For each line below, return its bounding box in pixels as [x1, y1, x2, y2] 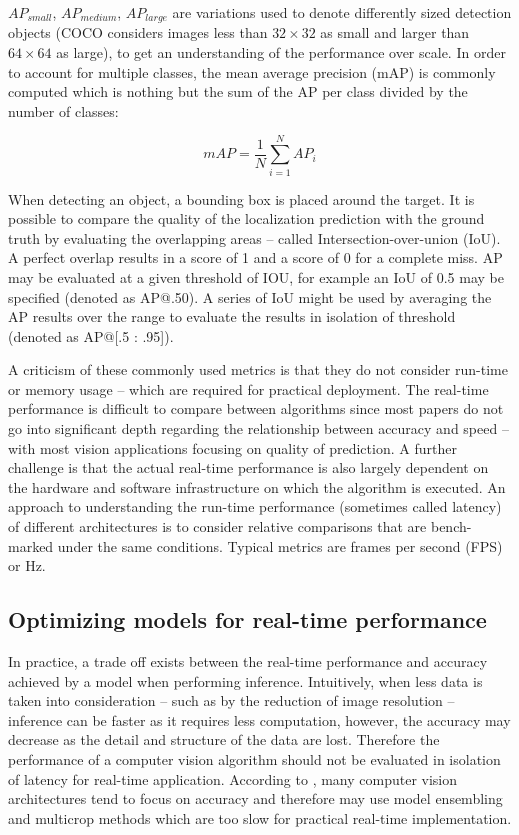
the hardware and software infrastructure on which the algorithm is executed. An [8, 476, 506, 497]
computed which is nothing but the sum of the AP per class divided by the [8, 81, 468, 102]
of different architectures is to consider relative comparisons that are [8, 516, 427, 537]
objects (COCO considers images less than [8, 22, 268, 43]
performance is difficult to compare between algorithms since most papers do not [8, 398, 504, 419]
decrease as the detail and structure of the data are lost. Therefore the [8, 729, 440, 750]
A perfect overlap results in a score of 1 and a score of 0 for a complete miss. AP [8, 247, 503, 268]
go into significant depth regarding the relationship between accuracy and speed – [8, 418, 509, 439]
